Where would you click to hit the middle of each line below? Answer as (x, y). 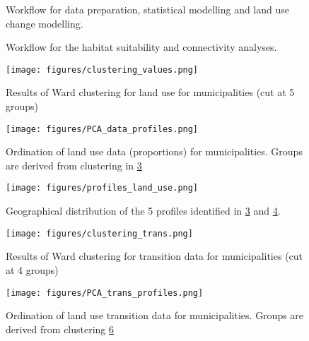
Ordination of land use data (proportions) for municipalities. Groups (154, 151)
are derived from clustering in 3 (74, 165)
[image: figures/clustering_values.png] (102, 70)
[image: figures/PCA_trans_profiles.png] (105, 293)
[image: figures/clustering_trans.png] (99, 233)
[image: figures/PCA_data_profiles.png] (102, 129)
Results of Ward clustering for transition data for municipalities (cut (154, 256)
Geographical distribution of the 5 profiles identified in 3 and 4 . (143, 211)
